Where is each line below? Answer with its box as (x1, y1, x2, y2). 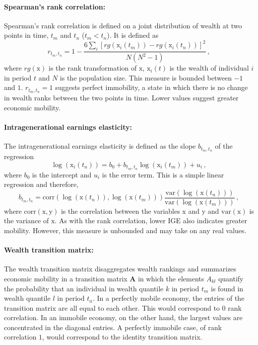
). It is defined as (107, 30, 159, 40)
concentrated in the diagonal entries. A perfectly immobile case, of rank (4, 322, 222, 332)
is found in (211, 283, 244, 293)
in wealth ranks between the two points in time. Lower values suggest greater (4, 92, 239, 103)
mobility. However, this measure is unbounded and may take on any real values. (4, 225, 247, 235)
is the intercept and (32, 169, 92, 179)
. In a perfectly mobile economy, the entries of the (92, 293, 245, 303)
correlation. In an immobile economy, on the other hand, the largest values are (4, 312, 243, 323)
